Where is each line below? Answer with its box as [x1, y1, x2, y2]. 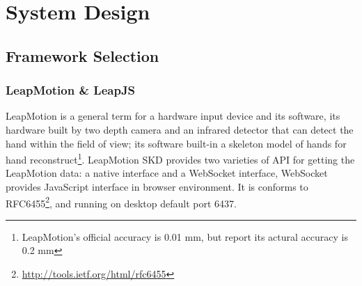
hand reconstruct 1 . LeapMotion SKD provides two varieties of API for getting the [6, 150, 355, 166]
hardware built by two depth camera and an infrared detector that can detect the [6, 122, 354, 136]
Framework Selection [6, 45, 159, 66]
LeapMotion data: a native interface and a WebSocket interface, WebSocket [6, 166, 328, 180]
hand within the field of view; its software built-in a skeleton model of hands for [6, 136, 347, 150]
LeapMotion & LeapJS [6, 81, 136, 99]
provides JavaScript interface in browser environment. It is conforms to [6, 180, 308, 193]
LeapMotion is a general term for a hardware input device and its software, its [6, 109, 340, 123]
